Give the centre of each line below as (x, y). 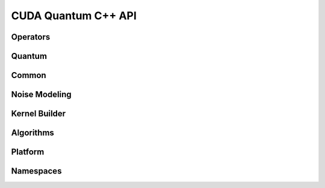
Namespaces (36, 171)
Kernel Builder (39, 114)
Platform (28, 152)
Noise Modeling (41, 95)
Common (29, 75)
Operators (31, 37)
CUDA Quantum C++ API (74, 16)
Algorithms (32, 133)
